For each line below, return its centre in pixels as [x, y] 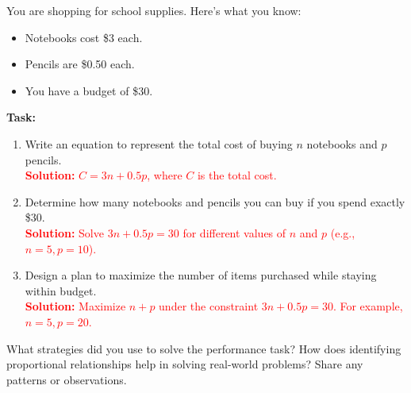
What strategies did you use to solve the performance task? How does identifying [204, 348]
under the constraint [209, 306]
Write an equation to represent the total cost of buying [159, 143]
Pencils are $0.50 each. [80, 64]
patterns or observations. [67, 379]
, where [165, 175]
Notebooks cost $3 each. [84, 37]
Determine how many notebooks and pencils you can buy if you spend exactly [215, 201]
